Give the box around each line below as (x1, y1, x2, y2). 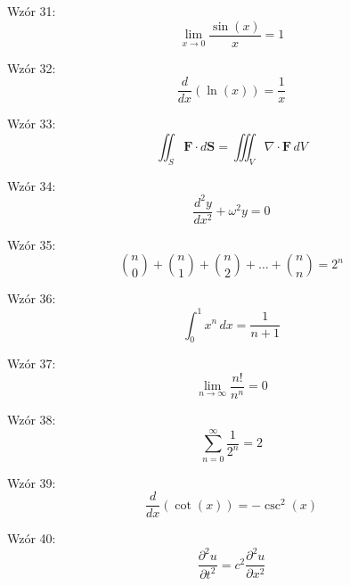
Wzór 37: (7, 354, 56, 373)
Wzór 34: (7, 176, 56, 194)
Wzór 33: (7, 114, 56, 133)
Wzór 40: (7, 529, 56, 548)
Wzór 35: (7, 235, 56, 253)
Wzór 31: (7, 2, 56, 20)
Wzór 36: (7, 289, 56, 308)
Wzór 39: (7, 473, 56, 491)
